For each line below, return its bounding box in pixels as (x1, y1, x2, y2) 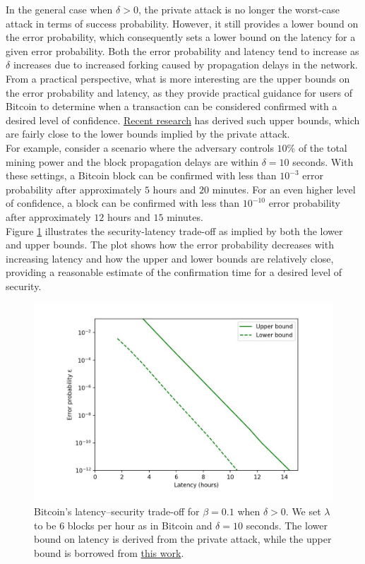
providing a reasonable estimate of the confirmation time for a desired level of (6, 265, 342, 280)
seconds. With (292, 154, 354, 169)
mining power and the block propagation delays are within (6, 154, 259, 169)
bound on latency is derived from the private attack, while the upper (34, 532, 332, 546)
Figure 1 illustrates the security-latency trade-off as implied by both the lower (6, 223, 343, 238)
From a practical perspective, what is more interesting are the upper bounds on (6, 71, 350, 85)
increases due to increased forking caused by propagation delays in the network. (13, 57, 358, 72)
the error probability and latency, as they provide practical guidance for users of (6, 85, 352, 100)
